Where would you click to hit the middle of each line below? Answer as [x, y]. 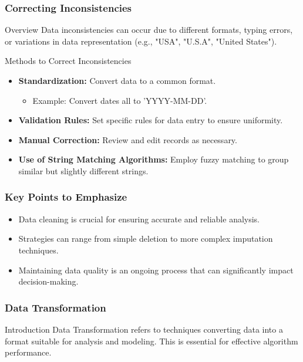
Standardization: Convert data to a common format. [117, 80]
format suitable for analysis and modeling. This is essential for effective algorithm [151, 341]
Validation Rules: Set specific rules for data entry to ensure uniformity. [151, 120]
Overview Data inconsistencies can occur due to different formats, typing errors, [149, 30]
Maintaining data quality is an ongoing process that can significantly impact [156, 270]
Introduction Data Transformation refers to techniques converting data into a [144, 329]
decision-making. [48, 281]
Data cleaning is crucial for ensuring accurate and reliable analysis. [139, 219]
